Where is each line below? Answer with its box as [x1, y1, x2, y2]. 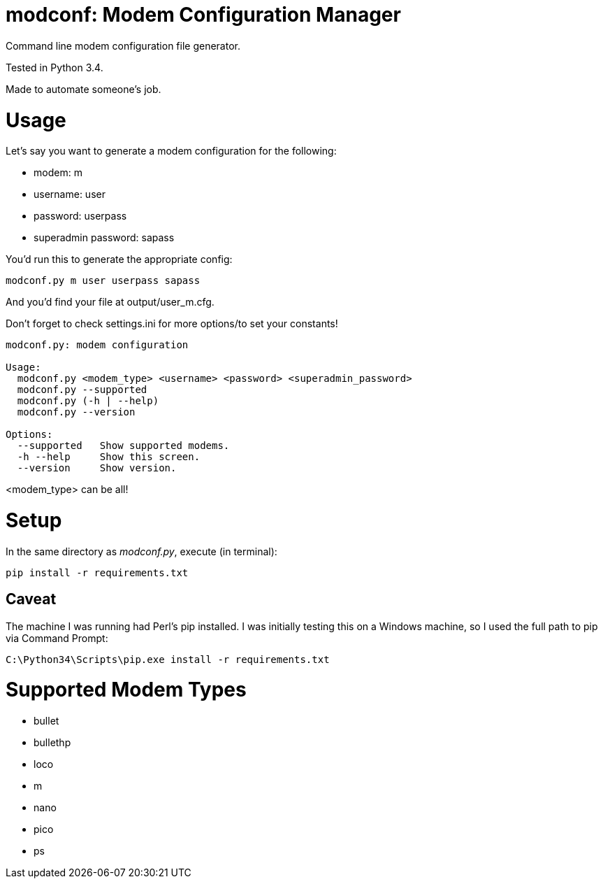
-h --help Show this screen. [17, 451, 201, 463]
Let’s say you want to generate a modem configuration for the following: [6, 145, 337, 157]
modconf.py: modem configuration [6, 339, 189, 351]
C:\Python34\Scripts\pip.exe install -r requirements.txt [6, 653, 330, 665]
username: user [34, 188, 106, 201]
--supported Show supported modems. [17, 440, 230, 452]
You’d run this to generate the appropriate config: [6, 253, 233, 266]
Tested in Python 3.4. [6, 61, 103, 73]
